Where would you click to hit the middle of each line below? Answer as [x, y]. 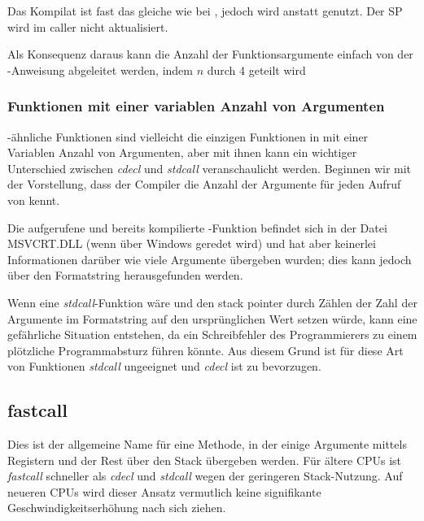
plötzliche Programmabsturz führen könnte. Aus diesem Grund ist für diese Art [205, 350]
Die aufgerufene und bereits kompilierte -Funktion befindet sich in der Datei [197, 227]
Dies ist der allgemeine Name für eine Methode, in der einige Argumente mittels [207, 444]
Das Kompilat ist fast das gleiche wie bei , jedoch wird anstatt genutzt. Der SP [205, 11]
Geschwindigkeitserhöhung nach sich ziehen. [117, 508]
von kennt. [34, 200]
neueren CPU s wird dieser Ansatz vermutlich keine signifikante [164, 491]
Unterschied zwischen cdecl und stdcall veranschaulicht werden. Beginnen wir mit [210, 168]
